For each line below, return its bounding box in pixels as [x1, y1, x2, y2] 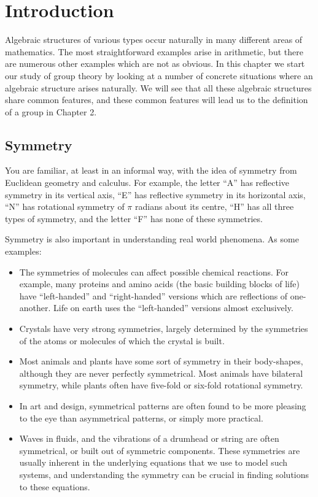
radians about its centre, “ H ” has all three [134, 200, 294, 213]
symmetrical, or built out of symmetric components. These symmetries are [19, 444, 300, 457]
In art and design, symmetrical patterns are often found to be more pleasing [19, 399, 306, 412]
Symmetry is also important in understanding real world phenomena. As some [5, 233, 299, 245]
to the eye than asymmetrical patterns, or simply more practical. [19, 411, 263, 424]
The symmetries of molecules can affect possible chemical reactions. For [19, 265, 289, 278]
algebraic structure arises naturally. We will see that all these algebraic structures [5, 81, 312, 94]
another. [19, 301, 51, 314]
